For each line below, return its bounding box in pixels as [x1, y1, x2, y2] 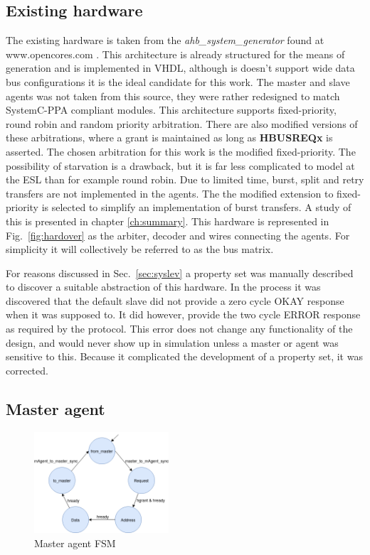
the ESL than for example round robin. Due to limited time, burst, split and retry [6, 172, 364, 187]
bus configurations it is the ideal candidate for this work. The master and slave [6, 74, 350, 89]
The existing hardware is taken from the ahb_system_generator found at [6, 33, 324, 48]
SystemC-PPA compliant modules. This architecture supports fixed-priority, [6, 102, 337, 117]
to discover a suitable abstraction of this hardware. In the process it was [6, 279, 321, 294]
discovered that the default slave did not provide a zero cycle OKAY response [6, 293, 344, 308]
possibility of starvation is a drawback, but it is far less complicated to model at [6, 158, 355, 173]
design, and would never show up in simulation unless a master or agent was [6, 335, 339, 350]
